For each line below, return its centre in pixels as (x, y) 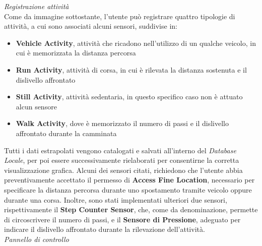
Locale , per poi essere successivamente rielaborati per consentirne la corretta (122, 160)
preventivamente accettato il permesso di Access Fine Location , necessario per (129, 180)
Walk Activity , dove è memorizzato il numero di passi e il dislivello (122, 123)
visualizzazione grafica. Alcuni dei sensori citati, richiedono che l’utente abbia (123, 170)
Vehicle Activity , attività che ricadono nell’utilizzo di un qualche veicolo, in (136, 43)
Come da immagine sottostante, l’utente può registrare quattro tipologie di (120, 16)
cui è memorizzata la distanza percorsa (76, 53)
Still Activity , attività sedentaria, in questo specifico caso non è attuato (129, 97)
